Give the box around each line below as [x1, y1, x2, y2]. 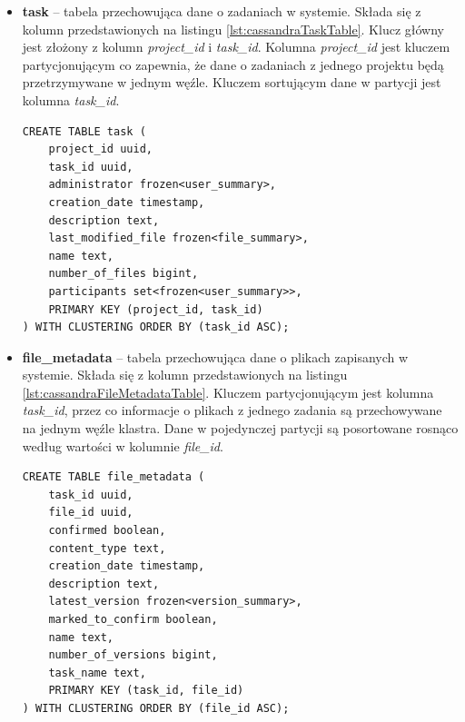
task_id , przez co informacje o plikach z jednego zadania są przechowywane [22, 401, 442, 420]
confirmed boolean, [48, 524, 166, 538]
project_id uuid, [48, 143, 153, 156]
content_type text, [48, 541, 166, 555]
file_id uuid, [48, 506, 134, 519]
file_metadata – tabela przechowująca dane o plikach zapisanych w [22, 347, 409, 366]
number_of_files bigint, [48, 267, 199, 281]
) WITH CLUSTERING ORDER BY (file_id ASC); [22, 701, 290, 715]
